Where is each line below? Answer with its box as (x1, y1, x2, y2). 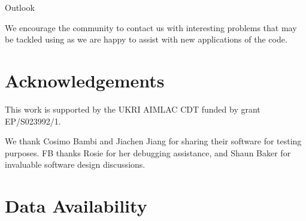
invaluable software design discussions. (5, 158, 146, 171)
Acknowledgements (5, 68, 165, 92)
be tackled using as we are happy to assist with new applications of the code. (5, 33, 287, 46)
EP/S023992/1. (5, 114, 61, 127)
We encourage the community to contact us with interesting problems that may (5, 21, 297, 34)
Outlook (5, 1, 35, 13)
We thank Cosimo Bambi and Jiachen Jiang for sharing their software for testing (5, 135, 302, 147)
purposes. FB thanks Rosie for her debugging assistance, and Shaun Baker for (5, 146, 291, 159)
